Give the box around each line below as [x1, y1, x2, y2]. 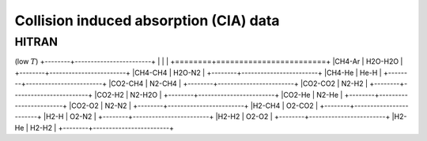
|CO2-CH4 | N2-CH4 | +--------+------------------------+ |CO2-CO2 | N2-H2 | [108, 79, 368, 88]
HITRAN [14, 35, 59, 49]
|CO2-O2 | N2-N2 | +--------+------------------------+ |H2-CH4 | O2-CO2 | [68, 101, 319, 110]
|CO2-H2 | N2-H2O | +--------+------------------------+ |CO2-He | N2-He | [94, 90, 343, 99]
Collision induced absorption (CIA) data [14, 12, 280, 29]
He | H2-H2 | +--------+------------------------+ [14, 123, 174, 132]
